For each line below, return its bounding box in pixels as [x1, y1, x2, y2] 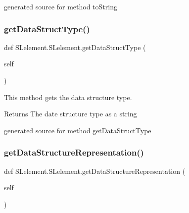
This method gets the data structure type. [4, 92, 132, 102]
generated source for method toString [4, 1, 117, 11]
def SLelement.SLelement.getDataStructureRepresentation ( [4, 165, 186, 176]
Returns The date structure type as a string [4, 108, 137, 119]
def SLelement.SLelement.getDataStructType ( [4, 42, 146, 52]
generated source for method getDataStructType [4, 125, 151, 135]
